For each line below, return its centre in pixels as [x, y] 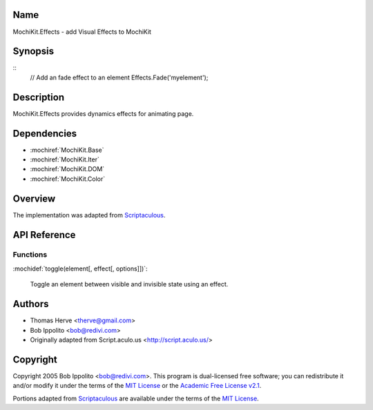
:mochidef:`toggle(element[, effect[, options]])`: [80, 269]
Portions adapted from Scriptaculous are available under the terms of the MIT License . [136, 398]
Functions [30, 255]
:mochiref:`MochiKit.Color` [68, 179]
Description [39, 97]
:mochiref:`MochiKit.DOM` [67, 169]
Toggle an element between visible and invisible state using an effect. [129, 284]
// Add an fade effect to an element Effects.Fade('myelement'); [119, 77]
